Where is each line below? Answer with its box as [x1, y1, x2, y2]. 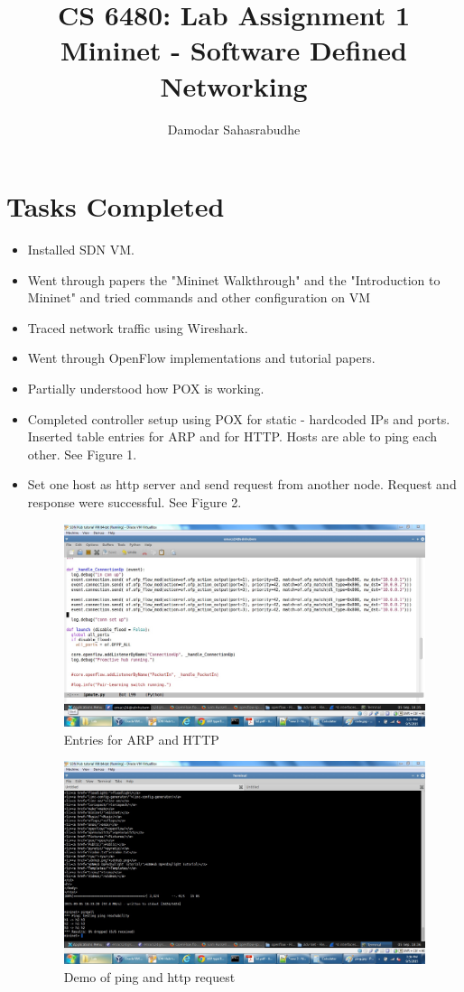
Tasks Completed [6, 188, 225, 225]
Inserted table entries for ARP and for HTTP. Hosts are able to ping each [27, 427, 438, 446]
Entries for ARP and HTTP [63, 729, 219, 748]
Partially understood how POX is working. [27, 379, 264, 397]
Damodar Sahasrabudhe [167, 119, 301, 138]
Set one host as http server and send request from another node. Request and [27, 475, 457, 494]
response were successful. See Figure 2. [27, 492, 242, 511]
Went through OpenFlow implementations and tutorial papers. [27, 348, 376, 367]
